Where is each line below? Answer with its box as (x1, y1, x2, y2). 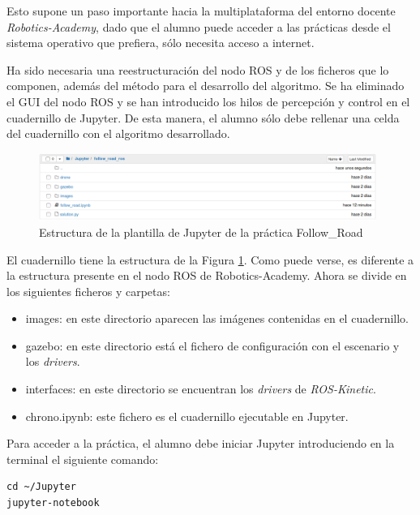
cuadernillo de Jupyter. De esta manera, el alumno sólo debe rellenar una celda (6, 109, 400, 126)
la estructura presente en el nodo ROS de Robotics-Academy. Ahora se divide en (6, 267, 407, 284)
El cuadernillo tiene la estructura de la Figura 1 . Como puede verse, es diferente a (6, 251, 414, 268)
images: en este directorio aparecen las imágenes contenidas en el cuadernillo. (25, 310, 409, 327)
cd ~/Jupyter (6, 481, 76, 493)
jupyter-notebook (6, 497, 100, 509)
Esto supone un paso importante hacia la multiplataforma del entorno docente (6, 2, 396, 19)
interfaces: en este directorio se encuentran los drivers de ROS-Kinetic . (25, 380, 376, 397)
